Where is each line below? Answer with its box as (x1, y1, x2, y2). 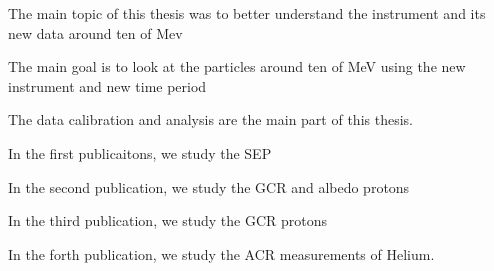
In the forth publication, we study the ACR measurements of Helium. (8, 243, 435, 264)
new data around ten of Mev (8, 22, 183, 43)
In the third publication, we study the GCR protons (8, 210, 328, 231)
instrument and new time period (8, 75, 207, 96)
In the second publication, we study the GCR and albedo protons (8, 176, 410, 197)
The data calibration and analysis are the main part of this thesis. (8, 109, 413, 130)
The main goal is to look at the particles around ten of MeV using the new (8, 56, 466, 77)
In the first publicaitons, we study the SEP (8, 142, 272, 163)
